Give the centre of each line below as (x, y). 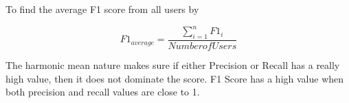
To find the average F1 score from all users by (102, 9)
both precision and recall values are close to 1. (103, 92)
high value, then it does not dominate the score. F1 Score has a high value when (175, 78)
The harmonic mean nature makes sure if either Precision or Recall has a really (173, 64)
